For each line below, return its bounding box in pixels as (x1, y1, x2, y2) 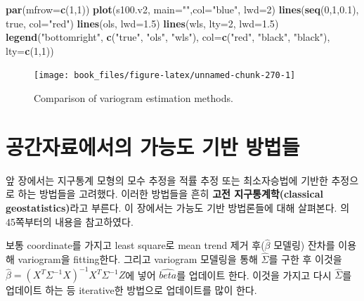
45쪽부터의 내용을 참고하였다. (6, 214, 134, 229)
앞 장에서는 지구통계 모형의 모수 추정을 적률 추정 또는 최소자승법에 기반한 (6, 172, 328, 187)
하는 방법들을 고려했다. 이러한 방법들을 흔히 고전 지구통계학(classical (18, 186, 323, 201)
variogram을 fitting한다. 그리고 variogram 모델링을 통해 (18, 252, 258, 267)
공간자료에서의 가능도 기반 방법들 (6, 132, 300, 160)
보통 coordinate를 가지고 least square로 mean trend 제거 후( (6, 238, 265, 252)
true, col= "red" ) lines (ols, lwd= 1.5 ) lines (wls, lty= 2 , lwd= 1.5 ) (6, 15, 279, 30)
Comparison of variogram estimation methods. (34, 91, 233, 105)
